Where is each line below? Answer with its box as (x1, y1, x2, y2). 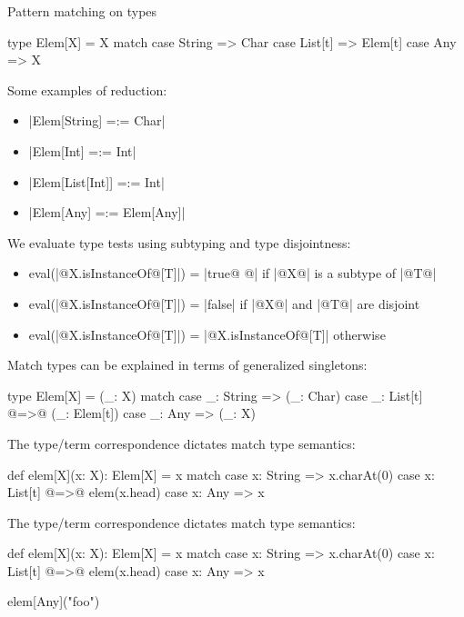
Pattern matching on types (7, 2, 157, 20)
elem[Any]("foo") (7, 592, 100, 611)
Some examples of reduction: (7, 80, 167, 99)
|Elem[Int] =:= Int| (28, 141, 136, 160)
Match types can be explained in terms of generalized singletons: (7, 355, 368, 374)
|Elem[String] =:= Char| (28, 111, 166, 130)
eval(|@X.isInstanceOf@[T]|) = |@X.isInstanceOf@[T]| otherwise (28, 324, 386, 343)
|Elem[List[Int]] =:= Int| (28, 172, 165, 191)
